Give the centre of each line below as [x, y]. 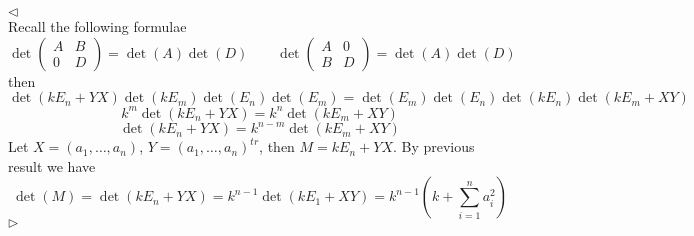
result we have [52, 165]
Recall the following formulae [97, 26]
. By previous [433, 146]
